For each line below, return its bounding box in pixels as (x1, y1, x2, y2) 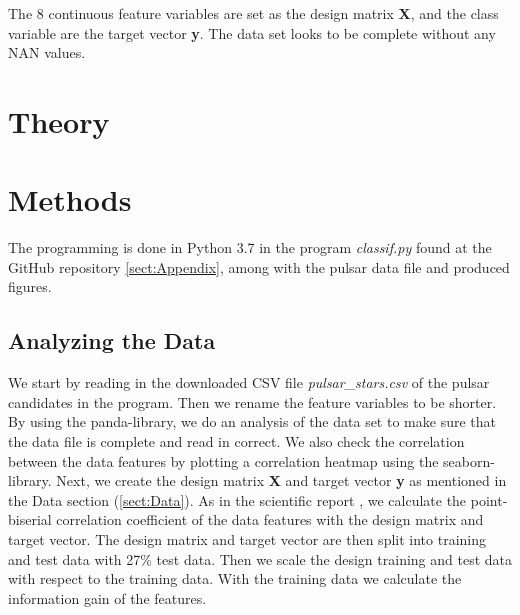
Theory (8, 100, 110, 141)
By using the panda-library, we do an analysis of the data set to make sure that (8, 411, 496, 432)
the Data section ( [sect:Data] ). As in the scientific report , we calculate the (8, 489, 467, 510)
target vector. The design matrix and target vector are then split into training (8, 529, 486, 550)
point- (470, 489, 508, 510)
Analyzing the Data (8, 325, 216, 356)
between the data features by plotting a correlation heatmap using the (8, 450, 439, 471)
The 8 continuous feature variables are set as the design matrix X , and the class (8, 3, 499, 23)
